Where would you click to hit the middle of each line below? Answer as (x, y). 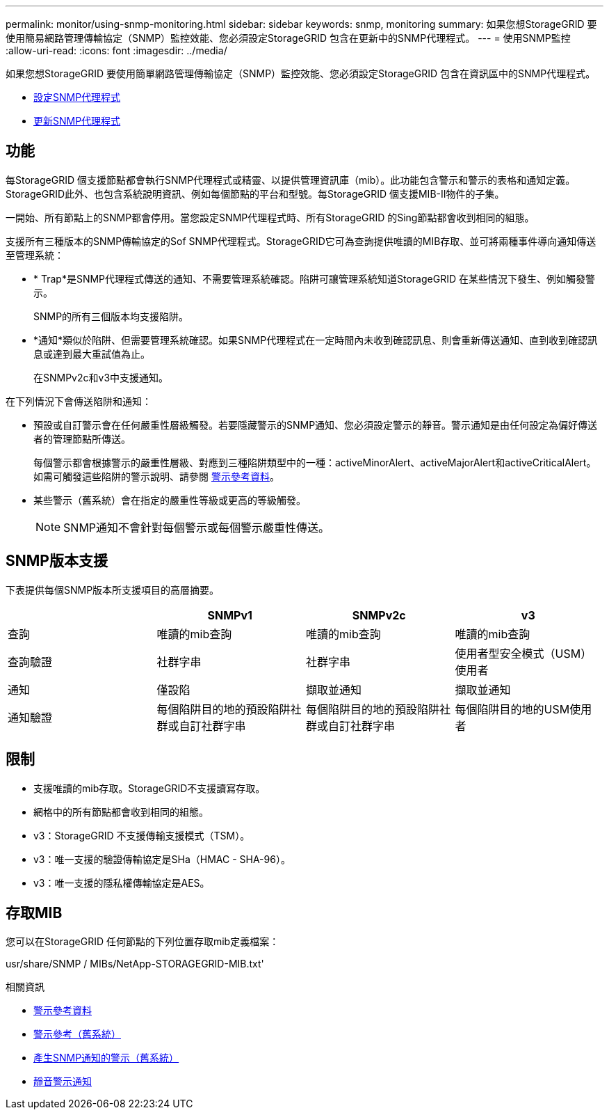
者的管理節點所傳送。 (82, 438)
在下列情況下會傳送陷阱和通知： (79, 401)
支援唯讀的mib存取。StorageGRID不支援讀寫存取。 (149, 788)
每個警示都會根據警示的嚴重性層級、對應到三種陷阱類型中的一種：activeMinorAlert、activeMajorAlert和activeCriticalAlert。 (315, 462)
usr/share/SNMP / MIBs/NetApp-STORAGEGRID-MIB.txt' (135, 964)
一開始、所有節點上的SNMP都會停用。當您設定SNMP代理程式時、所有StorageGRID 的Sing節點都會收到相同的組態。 (270, 217)
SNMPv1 (230, 615)
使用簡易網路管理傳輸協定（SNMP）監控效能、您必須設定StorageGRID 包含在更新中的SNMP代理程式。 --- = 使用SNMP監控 (288, 38)
